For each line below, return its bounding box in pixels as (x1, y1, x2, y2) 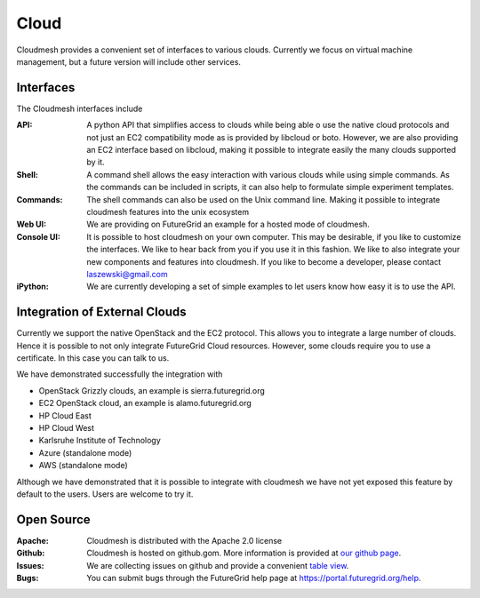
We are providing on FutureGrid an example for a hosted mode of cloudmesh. (86, 219, 371, 230)
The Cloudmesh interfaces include (16, 103, 143, 114)
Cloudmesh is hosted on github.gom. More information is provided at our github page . (86, 547, 402, 559)
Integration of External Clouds (16, 305, 187, 320)
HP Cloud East (38, 410, 92, 421)
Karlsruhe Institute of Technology (38, 435, 162, 446)
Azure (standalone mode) (38, 447, 132, 458)
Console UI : (16, 231, 61, 242)
